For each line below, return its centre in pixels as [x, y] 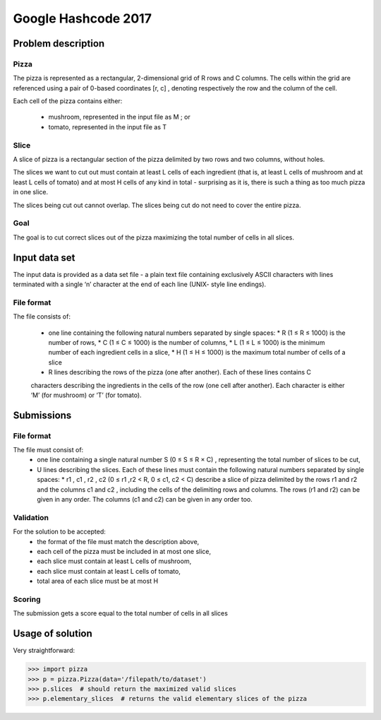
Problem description [59, 43]
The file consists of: [42, 317]
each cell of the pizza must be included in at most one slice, [124, 551]
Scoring [27, 599]
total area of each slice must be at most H [98, 581]
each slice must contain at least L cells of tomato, [109, 571]
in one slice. [31, 192]
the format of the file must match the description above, [118, 541]
